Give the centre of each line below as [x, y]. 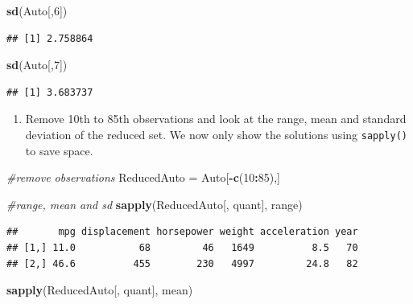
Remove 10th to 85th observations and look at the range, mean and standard [216, 119]
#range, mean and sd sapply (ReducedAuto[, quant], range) [155, 204]
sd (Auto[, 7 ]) [37, 65]
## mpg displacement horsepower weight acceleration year [182, 232]
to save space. [59, 150]
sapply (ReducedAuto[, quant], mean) [100, 290]
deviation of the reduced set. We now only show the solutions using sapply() [216, 134]
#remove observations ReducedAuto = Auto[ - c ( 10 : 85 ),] [143, 177]
